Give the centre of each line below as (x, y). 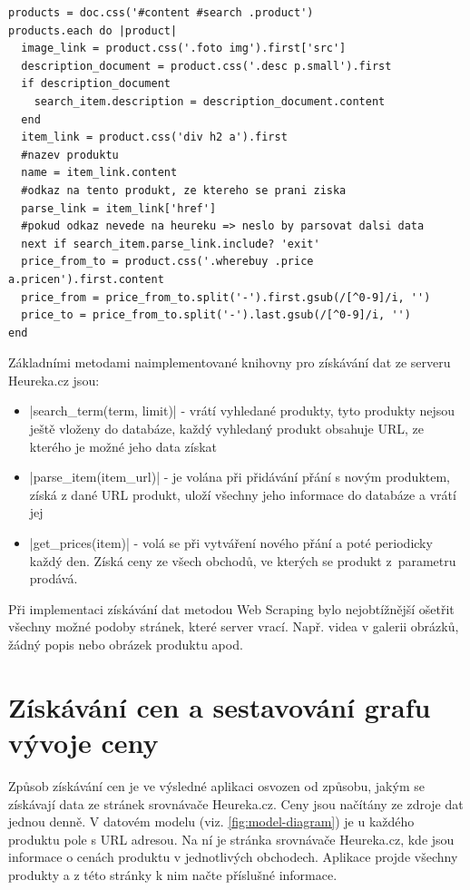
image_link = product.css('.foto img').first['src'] (184, 49)
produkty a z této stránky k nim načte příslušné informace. (173, 874)
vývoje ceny (83, 742)
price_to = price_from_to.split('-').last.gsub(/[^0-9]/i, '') (216, 315)
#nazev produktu (70, 155)
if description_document (96, 84)
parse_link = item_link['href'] (119, 208)
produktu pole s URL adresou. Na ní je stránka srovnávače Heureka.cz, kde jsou (231, 839)
